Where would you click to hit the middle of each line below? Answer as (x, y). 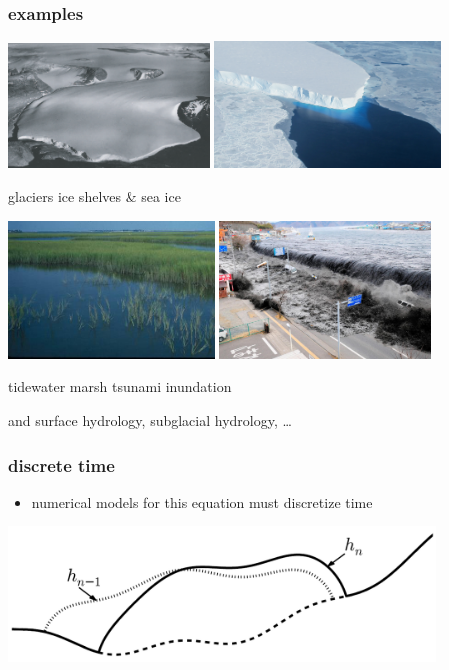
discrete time (61, 464)
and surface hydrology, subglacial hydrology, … (150, 420)
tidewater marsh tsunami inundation (120, 386)
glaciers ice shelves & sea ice (94, 195)
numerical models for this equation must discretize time (202, 501)
